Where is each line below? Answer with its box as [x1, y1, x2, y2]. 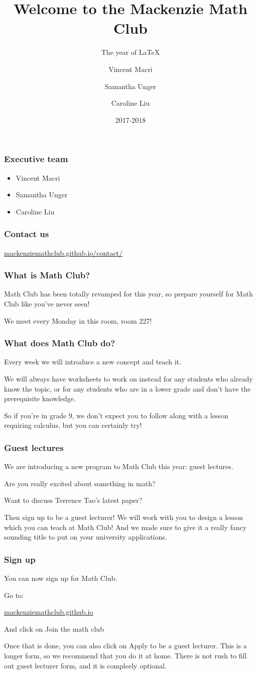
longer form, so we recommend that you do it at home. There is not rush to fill [4, 650, 247, 660]
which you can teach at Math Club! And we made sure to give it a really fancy [4, 521, 247, 532]
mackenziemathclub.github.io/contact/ [4, 247, 123, 258]
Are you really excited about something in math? [4, 478, 156, 488]
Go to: [4, 589, 24, 600]
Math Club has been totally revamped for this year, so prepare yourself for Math [4, 288, 253, 299]
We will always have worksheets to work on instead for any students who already [4, 373, 253, 384]
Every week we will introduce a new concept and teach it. [4, 356, 181, 367]
